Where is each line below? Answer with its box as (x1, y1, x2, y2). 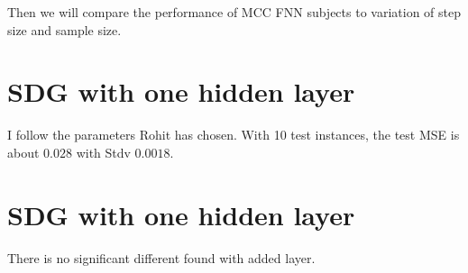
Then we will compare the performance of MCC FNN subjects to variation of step (7, 3, 461, 21)
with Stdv (76, 142, 131, 161)
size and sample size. (7, 20, 122, 39)
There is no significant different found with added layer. (7, 248, 316, 267)
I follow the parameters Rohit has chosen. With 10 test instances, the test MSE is (7, 125, 460, 144)
